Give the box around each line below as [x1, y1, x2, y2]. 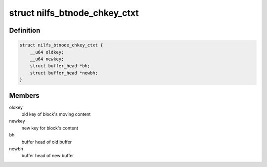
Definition [9, 26, 41, 35]
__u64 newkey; [30, 56, 64, 62]
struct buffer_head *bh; [30, 63, 90, 69]
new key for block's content [21, 125, 79, 131]
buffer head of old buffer [21, 139, 72, 145]
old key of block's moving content [21, 111, 91, 117]
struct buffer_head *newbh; [30, 70, 98, 76]
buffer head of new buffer [21, 153, 74, 159]
